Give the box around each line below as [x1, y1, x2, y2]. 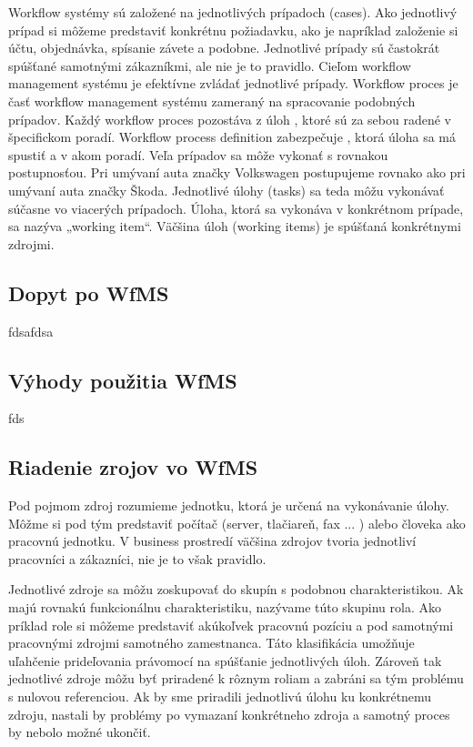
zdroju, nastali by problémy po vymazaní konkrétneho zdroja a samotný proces [8, 704, 450, 723]
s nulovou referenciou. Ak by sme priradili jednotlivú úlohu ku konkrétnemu [8, 687, 432, 706]
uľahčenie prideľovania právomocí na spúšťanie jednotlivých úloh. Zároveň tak [8, 651, 442, 670]
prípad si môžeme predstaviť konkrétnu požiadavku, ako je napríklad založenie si [8, 20, 458, 39]
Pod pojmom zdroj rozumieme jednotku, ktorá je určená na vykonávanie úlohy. [8, 496, 449, 515]
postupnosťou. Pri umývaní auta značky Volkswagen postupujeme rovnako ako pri [8, 163, 466, 182]
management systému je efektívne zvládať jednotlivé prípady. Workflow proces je [8, 74, 458, 93]
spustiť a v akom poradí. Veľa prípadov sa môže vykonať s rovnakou [8, 145, 388, 164]
